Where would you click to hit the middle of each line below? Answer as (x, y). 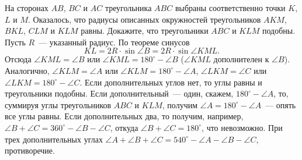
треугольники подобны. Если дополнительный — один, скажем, (119, 93)
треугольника (128, 8)
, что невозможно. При (242, 127)
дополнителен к (241, 59)
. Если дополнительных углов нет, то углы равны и (171, 82)
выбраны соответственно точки (230, 8)
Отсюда (18, 59)
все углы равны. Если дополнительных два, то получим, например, (124, 116)
